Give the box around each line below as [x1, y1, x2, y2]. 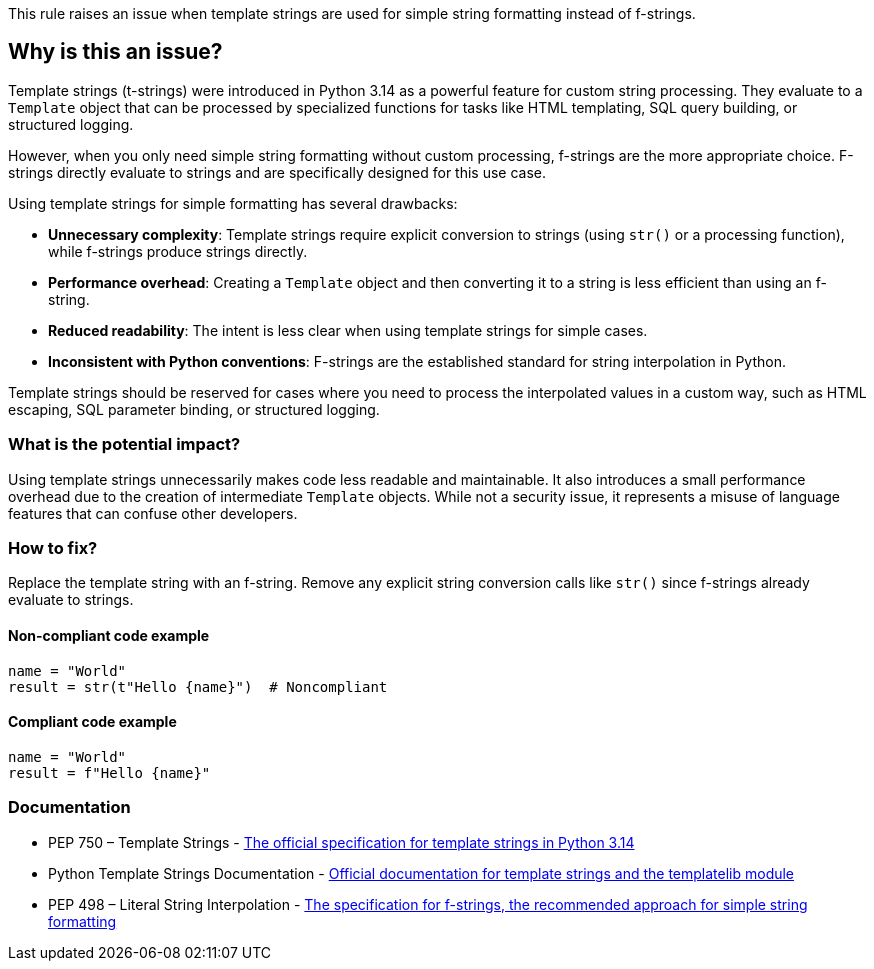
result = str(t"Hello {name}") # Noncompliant [8, 678, 388, 695]
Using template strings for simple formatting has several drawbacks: [8, 194, 458, 212]
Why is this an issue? [8, 39, 223, 65]
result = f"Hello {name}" [8, 764, 211, 781]
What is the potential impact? [8, 434, 241, 455]
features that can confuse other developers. [8, 504, 298, 522]
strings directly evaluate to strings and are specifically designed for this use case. [8, 163, 547, 181]
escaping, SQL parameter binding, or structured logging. [8, 400, 380, 418]
